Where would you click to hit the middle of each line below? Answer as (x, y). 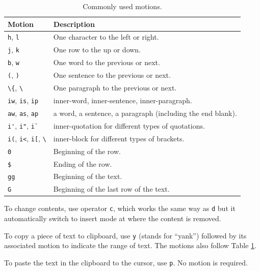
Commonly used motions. (122, 6)
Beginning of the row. (87, 151)
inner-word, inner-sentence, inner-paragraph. (123, 100)
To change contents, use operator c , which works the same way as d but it (120, 208)
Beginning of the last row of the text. (111, 189)
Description (74, 24)
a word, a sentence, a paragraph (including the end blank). (145, 113)
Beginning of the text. (88, 176)
